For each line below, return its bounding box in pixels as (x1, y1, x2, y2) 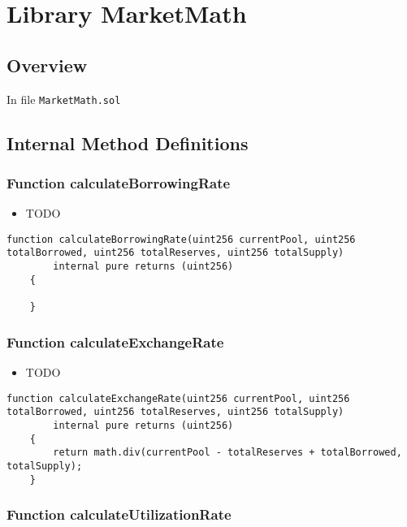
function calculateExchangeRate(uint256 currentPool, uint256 (6, 392, 350, 404)
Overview (6, 52, 88, 77)
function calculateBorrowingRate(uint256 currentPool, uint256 (6, 233, 356, 245)
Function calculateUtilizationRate (6, 504, 232, 525)
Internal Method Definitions (6, 130, 249, 155)
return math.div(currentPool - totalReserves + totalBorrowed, (53, 447, 402, 459)
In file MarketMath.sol (6, 90, 121, 107)
